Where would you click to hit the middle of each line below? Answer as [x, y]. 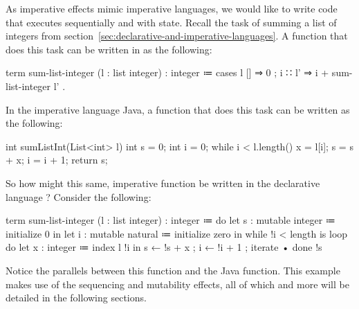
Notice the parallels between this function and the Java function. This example [173, 270]
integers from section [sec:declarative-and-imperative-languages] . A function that [177, 36]
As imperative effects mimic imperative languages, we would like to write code [172, 8]
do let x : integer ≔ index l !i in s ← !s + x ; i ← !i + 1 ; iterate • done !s [164, 247]
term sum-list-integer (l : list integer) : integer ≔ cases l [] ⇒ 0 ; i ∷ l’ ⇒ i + [167, 72]
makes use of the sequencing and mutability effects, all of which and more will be [177, 284]
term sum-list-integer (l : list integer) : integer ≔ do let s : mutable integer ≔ [171, 220]
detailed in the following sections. [76, 298]
